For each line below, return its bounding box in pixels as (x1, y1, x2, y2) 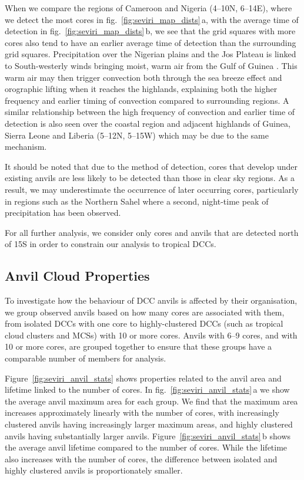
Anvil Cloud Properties (5, 267, 150, 285)
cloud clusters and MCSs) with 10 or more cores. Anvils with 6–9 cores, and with (5, 328, 298, 341)
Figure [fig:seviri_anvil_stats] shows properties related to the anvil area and (5, 371, 282, 384)
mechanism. (5, 140, 47, 153)
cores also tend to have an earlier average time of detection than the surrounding (5, 36, 296, 48)
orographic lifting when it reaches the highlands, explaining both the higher (5, 83, 278, 95)
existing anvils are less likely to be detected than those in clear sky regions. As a (5, 172, 295, 184)
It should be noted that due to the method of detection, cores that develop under (5, 160, 298, 172)
